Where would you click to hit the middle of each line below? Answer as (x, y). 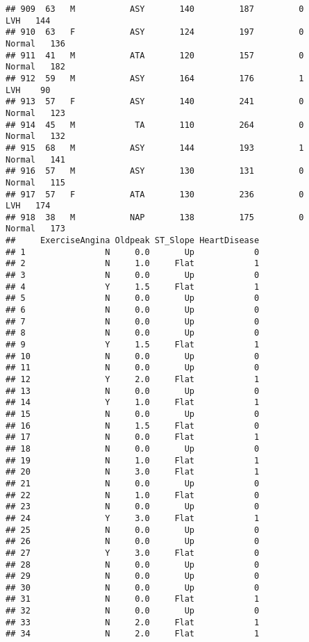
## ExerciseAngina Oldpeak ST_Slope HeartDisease (133, 241)
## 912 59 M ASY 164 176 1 (155, 78)
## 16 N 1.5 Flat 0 (133, 426)
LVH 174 (28, 206)
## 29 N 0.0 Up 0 (133, 576)
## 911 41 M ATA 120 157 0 (155, 55)
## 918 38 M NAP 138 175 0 (155, 217)
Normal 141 (35, 159)
